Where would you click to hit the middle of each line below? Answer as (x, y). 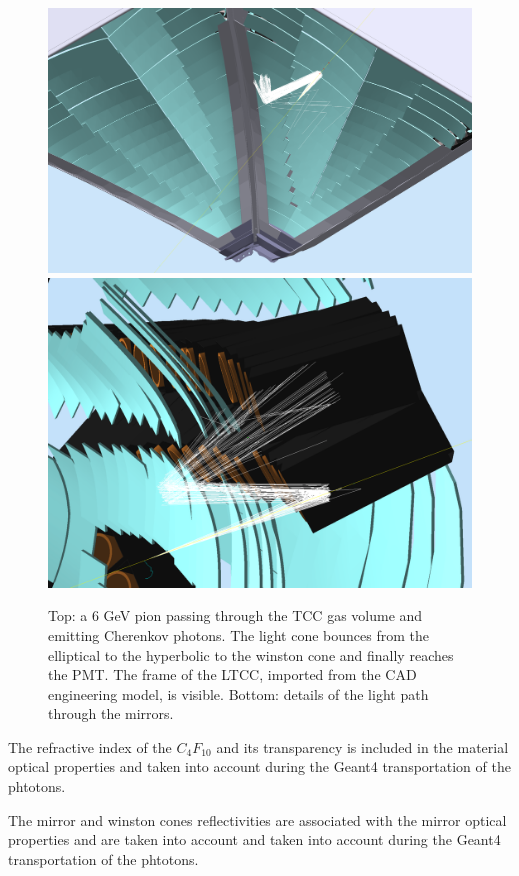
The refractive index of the (90, 746)
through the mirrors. (111, 713)
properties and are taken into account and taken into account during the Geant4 (254, 839)
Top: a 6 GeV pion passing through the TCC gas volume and (235, 615)
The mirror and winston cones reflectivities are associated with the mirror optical (257, 819)
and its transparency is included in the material (362, 746)
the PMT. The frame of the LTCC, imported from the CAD (232, 674)
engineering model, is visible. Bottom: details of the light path (238, 693)
